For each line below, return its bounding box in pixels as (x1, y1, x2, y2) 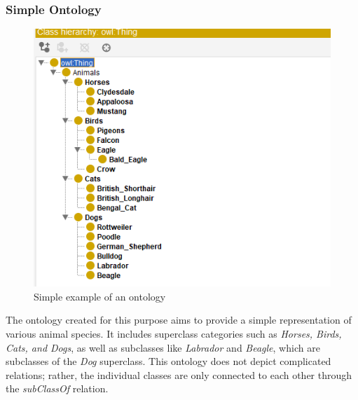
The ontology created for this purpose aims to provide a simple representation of (6, 312, 352, 327)
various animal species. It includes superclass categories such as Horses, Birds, (6, 326, 342, 340)
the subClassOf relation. (6, 381, 109, 396)
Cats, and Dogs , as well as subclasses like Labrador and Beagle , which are (6, 340, 320, 354)
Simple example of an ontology (34, 289, 166, 303)
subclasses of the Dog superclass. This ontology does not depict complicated (6, 354, 331, 368)
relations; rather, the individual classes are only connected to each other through (6, 367, 352, 382)
